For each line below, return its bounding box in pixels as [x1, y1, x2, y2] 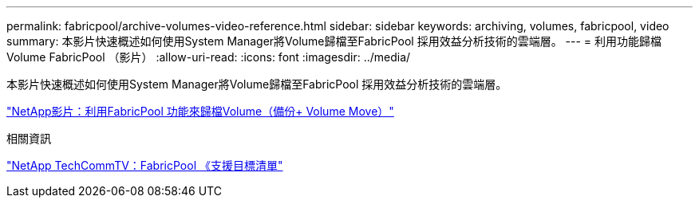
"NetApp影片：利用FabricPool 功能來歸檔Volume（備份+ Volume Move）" [6, 104, 394, 118]
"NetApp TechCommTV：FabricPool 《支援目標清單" [6, 159, 283, 172]
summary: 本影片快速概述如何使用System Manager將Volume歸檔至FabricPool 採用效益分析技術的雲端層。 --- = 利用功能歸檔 [6, 34, 662, 48]
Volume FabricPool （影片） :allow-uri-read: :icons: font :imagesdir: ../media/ [6, 50, 411, 64]
